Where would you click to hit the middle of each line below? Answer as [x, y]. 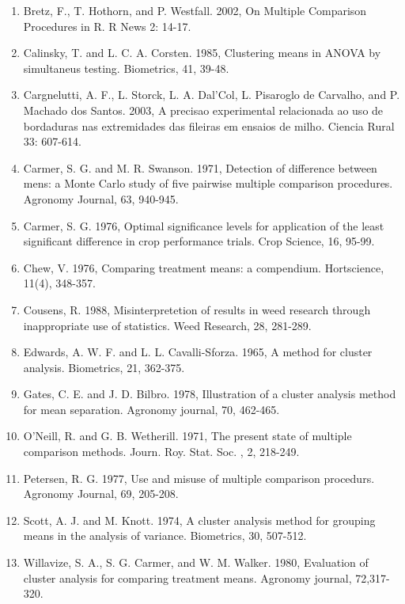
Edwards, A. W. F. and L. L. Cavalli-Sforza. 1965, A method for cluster [198, 352]
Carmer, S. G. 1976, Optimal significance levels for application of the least [204, 225]
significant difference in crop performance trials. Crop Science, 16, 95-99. [199, 241]
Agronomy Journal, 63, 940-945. [101, 198]
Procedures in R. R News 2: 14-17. [107, 26]
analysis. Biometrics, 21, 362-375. [104, 367]
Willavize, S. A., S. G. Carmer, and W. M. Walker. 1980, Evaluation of [196, 562]
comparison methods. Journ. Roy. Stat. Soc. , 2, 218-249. [161, 452]
